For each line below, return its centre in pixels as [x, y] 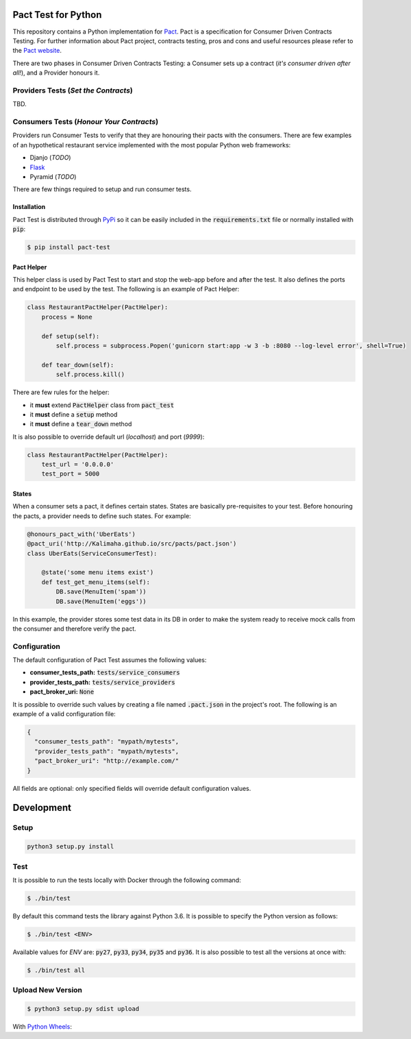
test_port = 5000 [71, 474]
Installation [29, 207]
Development [42, 808]
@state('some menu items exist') [98, 573]
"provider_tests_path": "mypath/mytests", [107, 751]
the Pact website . [37, 51]
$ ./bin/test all [56, 970]
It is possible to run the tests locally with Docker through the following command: [127, 880]
